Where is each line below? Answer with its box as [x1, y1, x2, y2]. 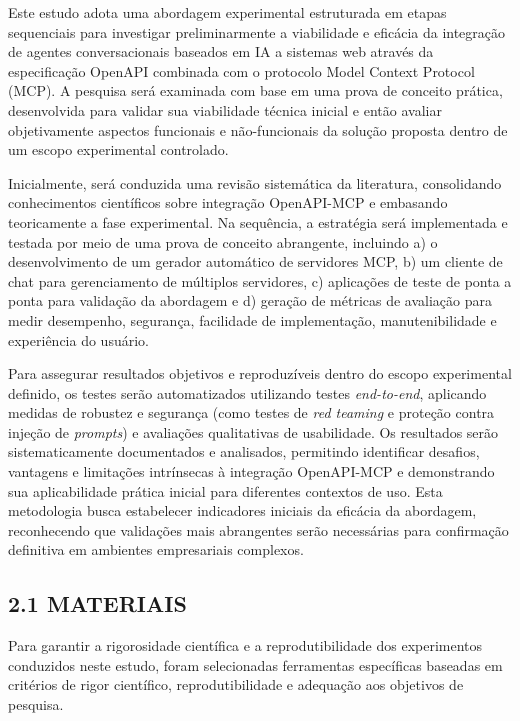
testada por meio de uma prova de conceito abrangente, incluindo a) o [8, 231, 438, 252]
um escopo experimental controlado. [8, 139, 229, 160]
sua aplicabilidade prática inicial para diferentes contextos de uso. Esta [8, 480, 443, 501]
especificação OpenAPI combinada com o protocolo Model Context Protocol [8, 60, 475, 81]
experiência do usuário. [8, 329, 149, 350]
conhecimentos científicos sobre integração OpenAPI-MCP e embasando [8, 192, 448, 213]
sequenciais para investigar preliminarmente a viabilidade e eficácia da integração [8, 21, 506, 42]
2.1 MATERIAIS [8, 588, 187, 619]
